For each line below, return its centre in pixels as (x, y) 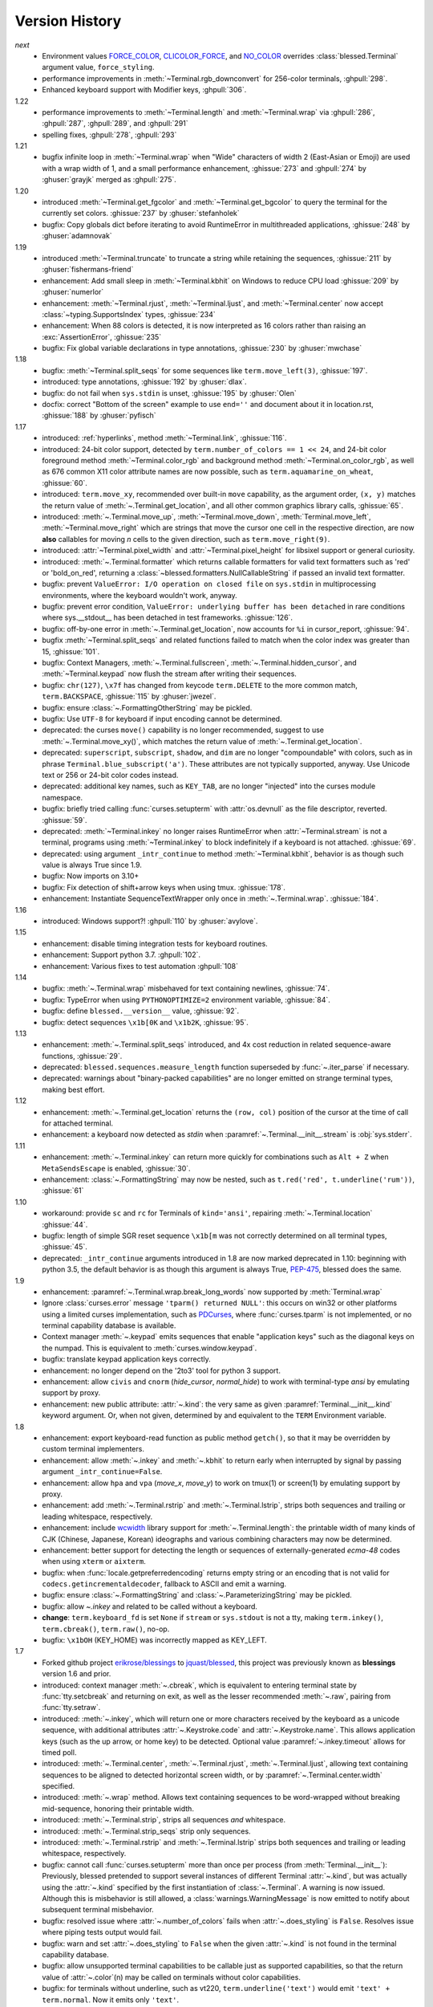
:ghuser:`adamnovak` (77, 236)
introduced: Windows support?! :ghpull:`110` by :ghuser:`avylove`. (150, 921)
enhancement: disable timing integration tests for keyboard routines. (155, 943)
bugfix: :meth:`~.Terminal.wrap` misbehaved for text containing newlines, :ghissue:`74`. (186, 988)
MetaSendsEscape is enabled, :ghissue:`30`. (117, 1168)
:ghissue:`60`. (65, 482)
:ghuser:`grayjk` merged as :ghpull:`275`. (109, 180)
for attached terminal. (78, 1123)
